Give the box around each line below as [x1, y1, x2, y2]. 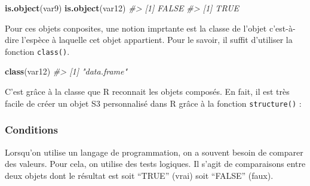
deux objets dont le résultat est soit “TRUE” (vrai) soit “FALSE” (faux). [5, 169, 274, 181]
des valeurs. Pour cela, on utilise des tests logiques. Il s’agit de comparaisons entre [5, 157, 306, 170]
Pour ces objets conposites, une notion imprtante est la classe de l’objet [5, 21, 267, 34]
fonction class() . [5, 45, 70, 57]
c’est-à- [269, 21, 296, 34]
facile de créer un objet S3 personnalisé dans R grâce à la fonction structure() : [5, 97, 302, 109]
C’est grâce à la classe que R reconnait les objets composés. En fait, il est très [5, 85, 290, 98]
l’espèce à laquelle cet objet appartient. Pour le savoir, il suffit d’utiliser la [22, 33, 293, 46]
